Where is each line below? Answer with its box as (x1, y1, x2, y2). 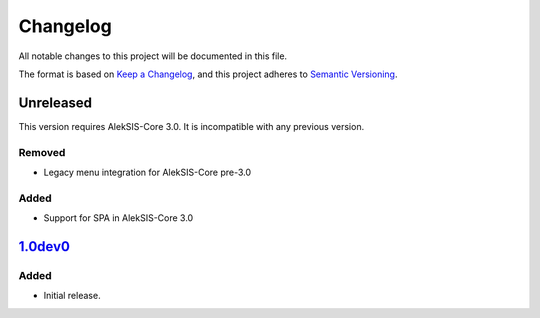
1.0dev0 (18, 238, 70, 255)
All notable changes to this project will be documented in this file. (18, 50, 288, 62)
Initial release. (43, 290, 101, 302)
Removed (18, 145, 66, 159)
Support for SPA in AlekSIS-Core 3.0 (43, 212, 194, 224)
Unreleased (18, 94, 93, 111)
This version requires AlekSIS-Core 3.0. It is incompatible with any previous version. (18, 120, 365, 132)
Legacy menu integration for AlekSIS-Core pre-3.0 (43, 166, 252, 178)
